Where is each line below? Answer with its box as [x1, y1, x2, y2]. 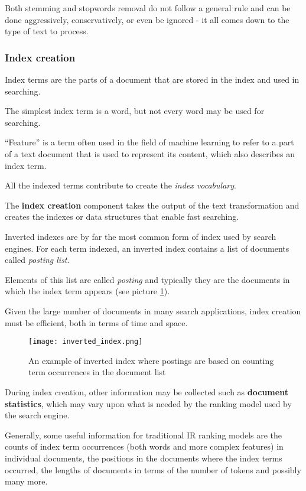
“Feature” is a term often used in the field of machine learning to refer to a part [5, 136, 294, 148]
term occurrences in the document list [28, 366, 166, 378]
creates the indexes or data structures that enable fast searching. [5, 210, 239, 223]
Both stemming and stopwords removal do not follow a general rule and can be [5, 2, 291, 14]
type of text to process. [5, 25, 89, 37]
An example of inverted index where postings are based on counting [28, 354, 274, 366]
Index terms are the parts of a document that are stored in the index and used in [5, 73, 300, 85]
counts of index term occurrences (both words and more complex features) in [5, 440, 284, 453]
